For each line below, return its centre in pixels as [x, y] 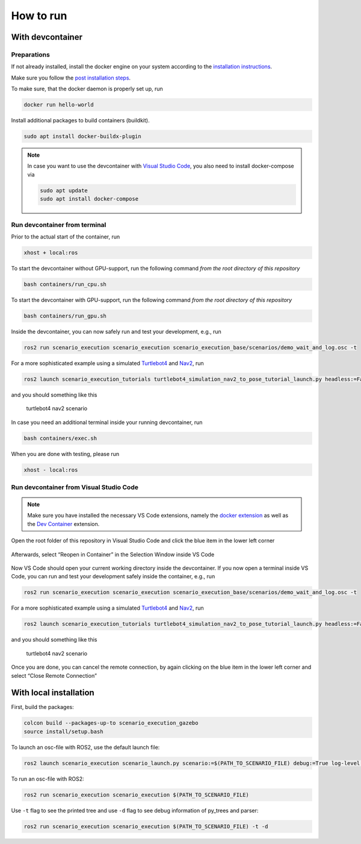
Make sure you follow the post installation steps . [71, 78]
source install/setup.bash [63, 731]
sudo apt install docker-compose [89, 199]
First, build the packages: [43, 707]
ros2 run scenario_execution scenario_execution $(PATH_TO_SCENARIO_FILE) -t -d [146, 826]
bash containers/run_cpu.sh [65, 284]
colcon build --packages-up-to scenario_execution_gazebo [111, 723]
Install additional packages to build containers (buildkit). [80, 120]
